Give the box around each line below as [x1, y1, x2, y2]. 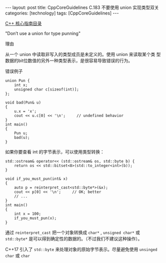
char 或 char [5, 252, 30, 258]
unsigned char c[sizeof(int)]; [14, 87, 79, 92]
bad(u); [14, 135, 30, 140]
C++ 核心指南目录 [5, 20, 42, 26]
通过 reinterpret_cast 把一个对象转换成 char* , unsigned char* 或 [5, 229, 141, 235]
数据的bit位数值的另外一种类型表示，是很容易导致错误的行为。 [5, 57, 133, 63]
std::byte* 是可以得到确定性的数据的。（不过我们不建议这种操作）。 [5, 236, 143, 241]
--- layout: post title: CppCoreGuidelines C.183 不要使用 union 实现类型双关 [5, 4, 160, 10]
